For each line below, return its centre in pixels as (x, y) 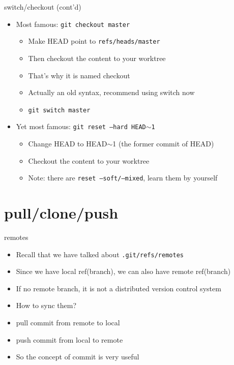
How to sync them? (46, 305)
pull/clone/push (61, 213)
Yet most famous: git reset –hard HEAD (81, 126)
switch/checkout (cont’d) (43, 7)
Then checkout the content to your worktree (97, 58)
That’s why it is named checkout (79, 75)
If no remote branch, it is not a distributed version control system (119, 288)
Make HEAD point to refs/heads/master (94, 41)
